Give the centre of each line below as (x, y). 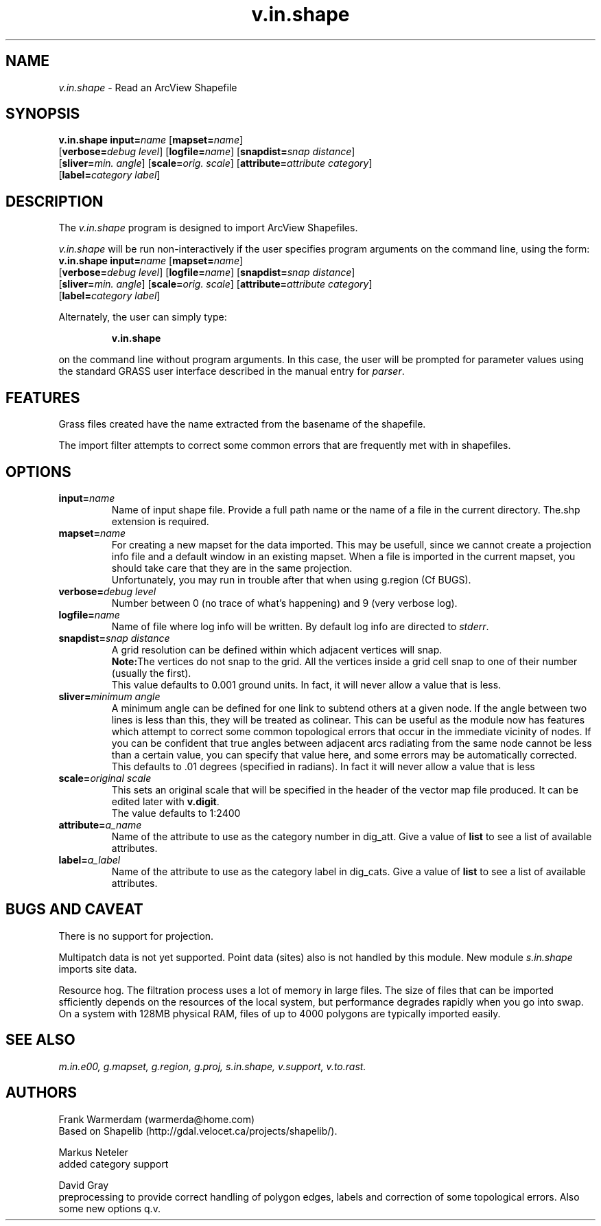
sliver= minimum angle (109, 696)
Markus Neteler (93, 1152)
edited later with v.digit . (165, 801)
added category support (114, 1164)
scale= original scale (105, 778)
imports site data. (98, 969)
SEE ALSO (40, 1040)
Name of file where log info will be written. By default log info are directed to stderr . (300, 626)
